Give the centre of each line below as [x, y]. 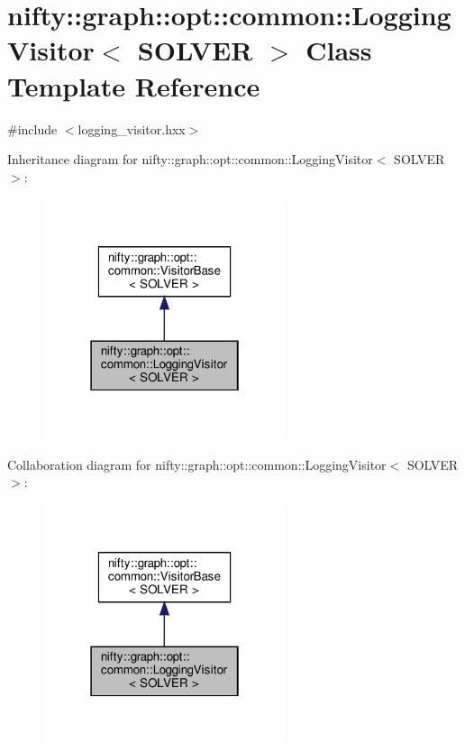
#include [32, 128]
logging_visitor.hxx [132, 128]
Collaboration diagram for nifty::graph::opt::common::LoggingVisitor [197, 464]
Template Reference [134, 85]
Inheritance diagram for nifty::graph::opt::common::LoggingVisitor [190, 159]
